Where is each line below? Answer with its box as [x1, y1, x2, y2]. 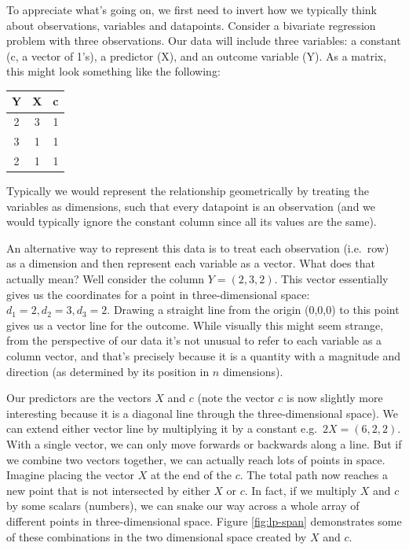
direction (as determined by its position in [6, 363, 210, 379]
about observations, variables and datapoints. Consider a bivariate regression [6, 17, 376, 33]
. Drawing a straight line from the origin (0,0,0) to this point [107, 301, 400, 318]
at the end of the [150, 467, 232, 483]
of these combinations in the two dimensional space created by [6, 528, 307, 544]
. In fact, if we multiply [244, 482, 357, 498]
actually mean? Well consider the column [6, 271, 205, 287]
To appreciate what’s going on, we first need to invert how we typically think [6, 2, 377, 17]
